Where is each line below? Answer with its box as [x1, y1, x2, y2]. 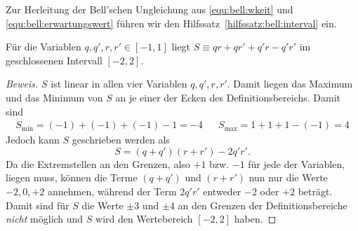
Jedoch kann [6, 132, 60, 147]
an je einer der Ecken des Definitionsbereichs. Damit [115, 90, 341, 104]
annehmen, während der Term [47, 183, 177, 198]
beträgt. [298, 183, 333, 198]
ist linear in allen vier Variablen [51, 76, 187, 91]
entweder [203, 183, 241, 198]
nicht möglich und [6, 211, 84, 226]
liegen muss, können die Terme [6, 170, 138, 185]
